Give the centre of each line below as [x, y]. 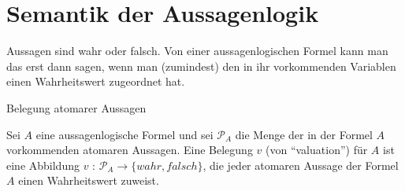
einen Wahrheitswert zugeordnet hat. [96, 81]
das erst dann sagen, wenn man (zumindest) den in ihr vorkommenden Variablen [201, 66]
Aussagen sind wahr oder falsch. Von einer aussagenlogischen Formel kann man [197, 51]
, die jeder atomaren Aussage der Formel [301, 165]
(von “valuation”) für [317, 150]
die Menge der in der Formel [304, 134]
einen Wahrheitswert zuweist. [89, 180]
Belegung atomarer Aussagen [76, 107]
